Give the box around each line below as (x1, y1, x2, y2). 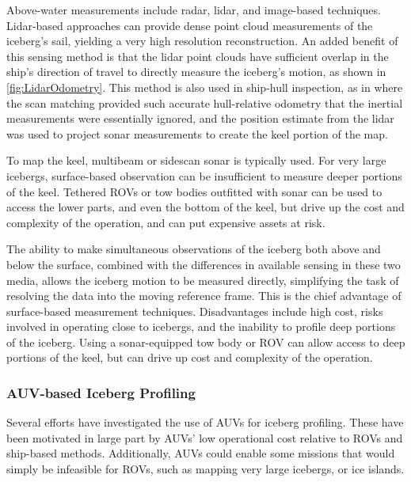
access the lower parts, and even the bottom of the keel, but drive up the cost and (6, 199, 405, 215)
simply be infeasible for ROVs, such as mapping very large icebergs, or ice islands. (6, 461, 405, 477)
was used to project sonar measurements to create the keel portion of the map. (6, 125, 388, 142)
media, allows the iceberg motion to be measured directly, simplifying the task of (6, 271, 399, 288)
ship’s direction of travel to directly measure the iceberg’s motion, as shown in (6, 63, 386, 80)
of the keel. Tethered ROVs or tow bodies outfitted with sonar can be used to (6, 183, 382, 199)
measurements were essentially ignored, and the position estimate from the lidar (6, 110, 394, 127)
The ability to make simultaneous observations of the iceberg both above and (6, 241, 381, 257)
